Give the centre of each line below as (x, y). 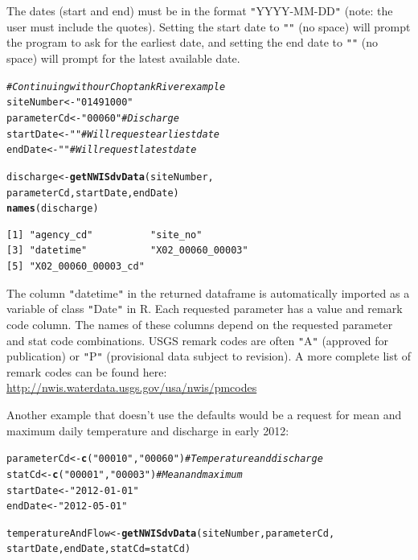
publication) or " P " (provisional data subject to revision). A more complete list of (209, 356)
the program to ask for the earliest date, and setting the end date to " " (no (192, 42)
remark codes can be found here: (87, 371)
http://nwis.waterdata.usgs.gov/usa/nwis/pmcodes (132, 387)
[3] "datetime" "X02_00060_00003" (127, 251)
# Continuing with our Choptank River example (116, 86)
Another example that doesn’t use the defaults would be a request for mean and (204, 414)
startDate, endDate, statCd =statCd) (99, 549)
